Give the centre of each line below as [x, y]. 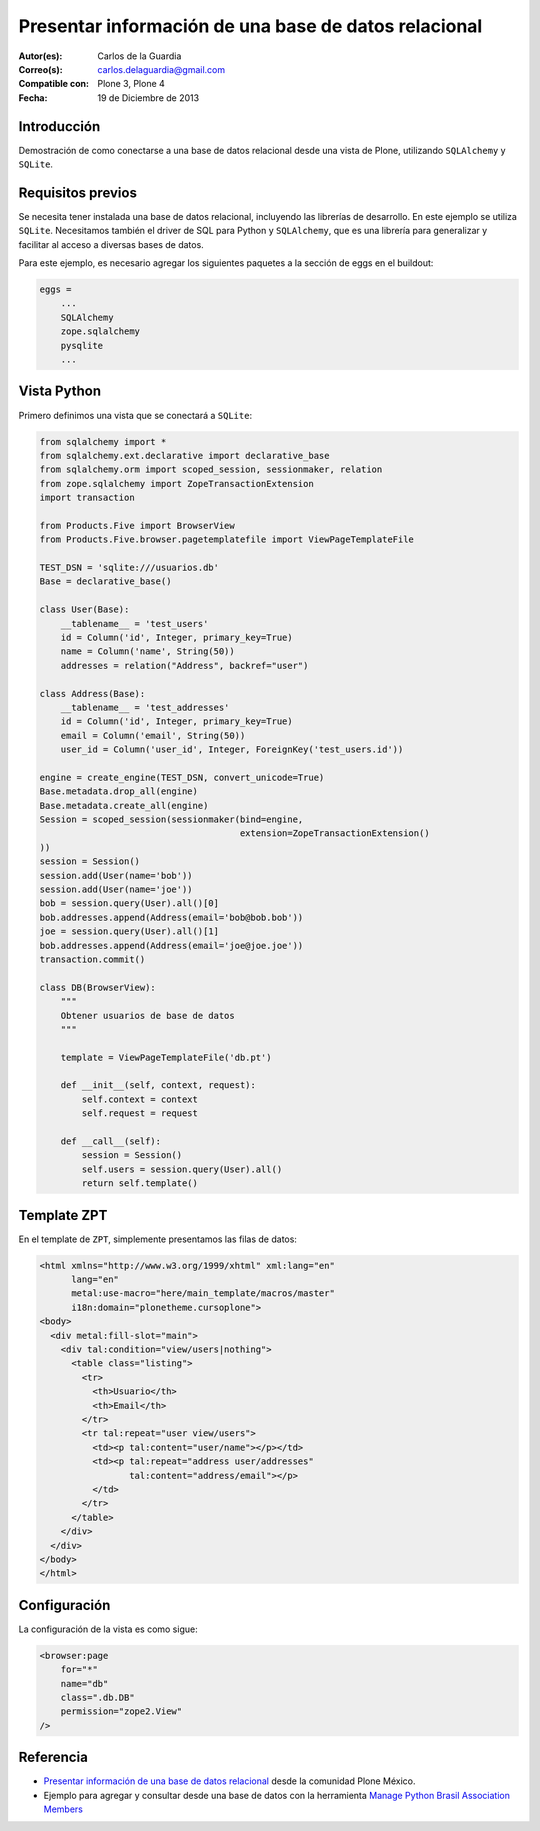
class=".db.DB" [97, 1697]
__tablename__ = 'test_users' [134, 623]
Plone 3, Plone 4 [131, 84]
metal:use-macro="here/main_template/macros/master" [203, 1293]
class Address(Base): [92, 693]
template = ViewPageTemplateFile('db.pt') [166, 1057]
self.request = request [140, 1113]
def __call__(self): [111, 1141]
